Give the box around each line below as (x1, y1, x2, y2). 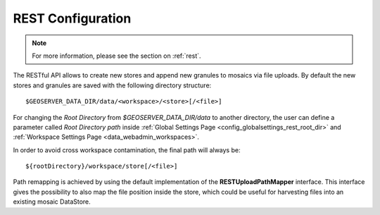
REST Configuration (13, 11, 132, 26)
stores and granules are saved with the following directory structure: (13, 81, 212, 90)
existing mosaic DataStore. (13, 197, 91, 206)
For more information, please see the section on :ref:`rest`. (32, 51, 201, 60)
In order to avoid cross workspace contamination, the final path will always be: (13, 145, 241, 154)
